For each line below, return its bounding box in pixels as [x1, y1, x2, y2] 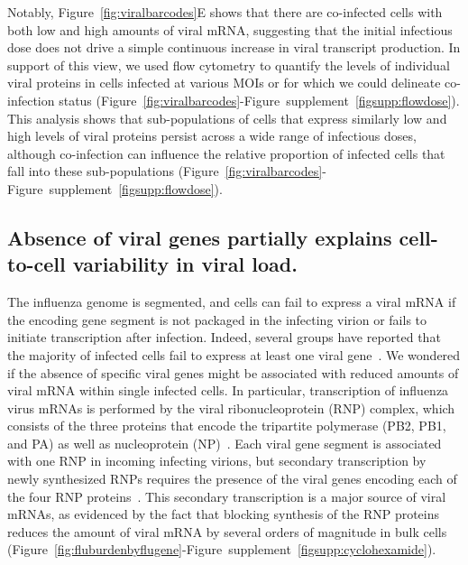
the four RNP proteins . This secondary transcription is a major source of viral [7, 486, 446, 505]
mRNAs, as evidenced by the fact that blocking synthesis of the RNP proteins [7, 505, 440, 523]
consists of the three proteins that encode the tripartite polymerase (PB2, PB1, [7, 416, 446, 435]
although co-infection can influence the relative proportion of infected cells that [7, 144, 445, 162]
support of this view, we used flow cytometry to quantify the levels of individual [7, 55, 450, 74]
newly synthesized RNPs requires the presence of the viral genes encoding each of [7, 469, 457, 488]
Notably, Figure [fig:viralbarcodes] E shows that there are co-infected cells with [7, 3, 443, 21]
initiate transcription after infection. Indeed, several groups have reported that [7, 328, 441, 347]
